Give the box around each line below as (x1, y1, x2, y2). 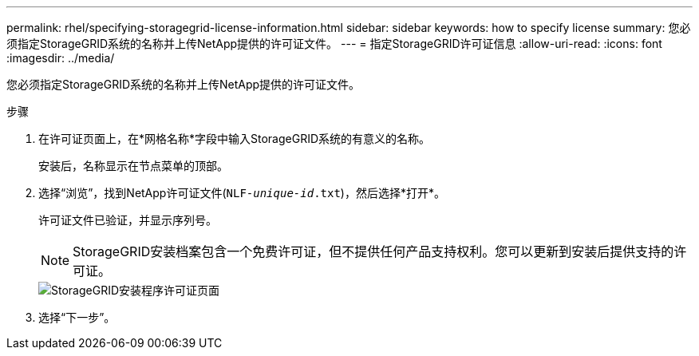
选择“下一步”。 (38, 311, 116, 324)
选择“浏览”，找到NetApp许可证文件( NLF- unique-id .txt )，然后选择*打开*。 (38, 186, 445, 200)
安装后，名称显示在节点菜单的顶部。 (38, 159, 228, 172)
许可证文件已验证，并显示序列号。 (38, 213, 217, 227)
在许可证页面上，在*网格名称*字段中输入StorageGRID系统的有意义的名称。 (38, 132, 431, 145)
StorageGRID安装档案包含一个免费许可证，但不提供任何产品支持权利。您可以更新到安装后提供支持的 (73, 243, 674, 259)
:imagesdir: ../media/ (6, 51, 115, 65)
